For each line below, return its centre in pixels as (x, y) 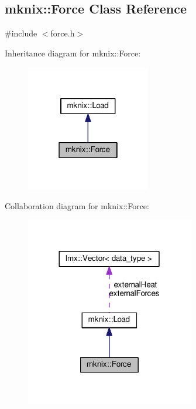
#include (21, 33)
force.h (63, 33)
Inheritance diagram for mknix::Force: (73, 53)
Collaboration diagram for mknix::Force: (77, 205)
